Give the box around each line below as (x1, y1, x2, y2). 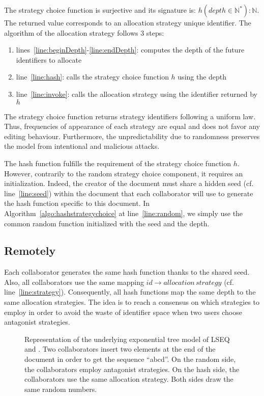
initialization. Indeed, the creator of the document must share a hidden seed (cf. (4, 178, 254, 189)
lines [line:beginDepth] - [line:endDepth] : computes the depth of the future (16, 44, 245, 55)
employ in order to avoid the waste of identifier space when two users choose (4, 306, 242, 317)
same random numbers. (24, 383, 97, 394)
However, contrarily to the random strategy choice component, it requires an (4, 168, 243, 178)
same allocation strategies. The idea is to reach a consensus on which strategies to (4, 297, 259, 307)
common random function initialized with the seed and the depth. (4, 218, 210, 228)
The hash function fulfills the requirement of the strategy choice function (4, 157, 231, 168)
